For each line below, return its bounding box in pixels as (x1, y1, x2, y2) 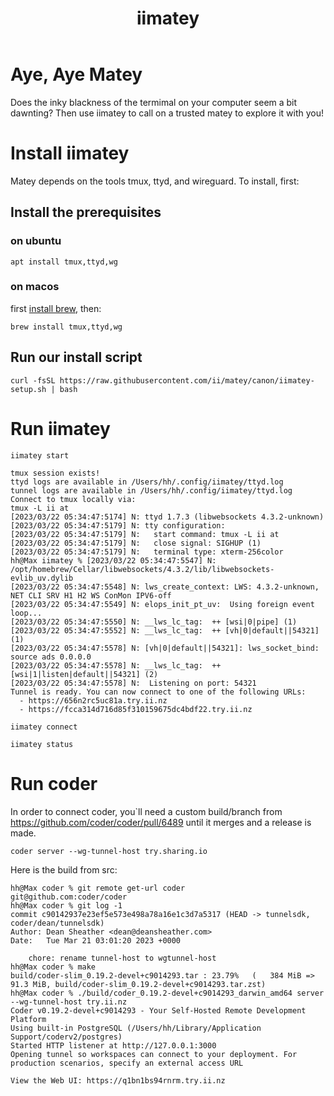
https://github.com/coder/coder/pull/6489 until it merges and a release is (10, 816, 312, 828)
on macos (10, 280, 60, 294)
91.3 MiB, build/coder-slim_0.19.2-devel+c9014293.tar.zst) (10, 979, 267, 989)
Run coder (10, 772, 98, 795)
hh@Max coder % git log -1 (10, 900, 123, 911)
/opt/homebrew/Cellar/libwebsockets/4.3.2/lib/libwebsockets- (10, 564, 275, 574)
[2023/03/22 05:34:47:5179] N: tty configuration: (10, 520, 226, 531)
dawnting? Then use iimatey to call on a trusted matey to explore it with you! (10, 107, 324, 119)
